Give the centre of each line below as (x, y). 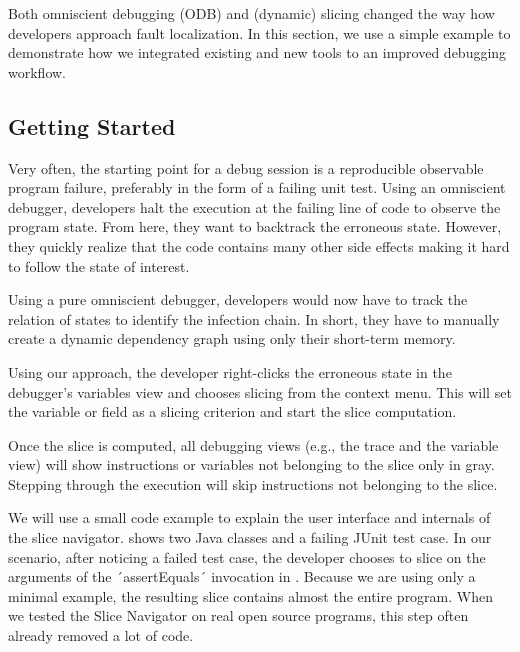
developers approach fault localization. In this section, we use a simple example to (259, 32)
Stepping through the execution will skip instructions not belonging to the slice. (253, 483)
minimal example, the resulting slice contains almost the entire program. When (251, 595)
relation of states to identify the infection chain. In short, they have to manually (254, 318)
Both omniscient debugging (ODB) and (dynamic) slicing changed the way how (251, 13)
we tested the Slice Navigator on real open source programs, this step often (238, 615)
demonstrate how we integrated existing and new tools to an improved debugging (257, 52)
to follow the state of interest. (99, 265)
